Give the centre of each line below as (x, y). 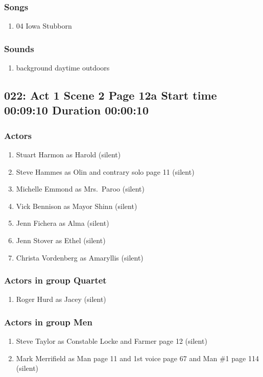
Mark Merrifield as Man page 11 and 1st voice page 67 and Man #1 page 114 (137, 358)
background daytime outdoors (63, 68)
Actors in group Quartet (55, 280)
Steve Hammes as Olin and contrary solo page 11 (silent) (105, 171)
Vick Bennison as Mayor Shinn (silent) (77, 206)
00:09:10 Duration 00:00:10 (76, 110)
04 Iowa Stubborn (44, 26)
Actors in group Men (48, 322)
